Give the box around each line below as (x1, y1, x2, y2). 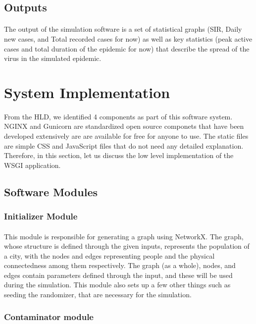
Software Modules (4, 184, 98, 199)
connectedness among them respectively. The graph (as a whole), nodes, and (4, 260, 236, 270)
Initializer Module (4, 210, 78, 222)
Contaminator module (4, 310, 94, 323)
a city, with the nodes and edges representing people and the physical (4, 250, 215, 261)
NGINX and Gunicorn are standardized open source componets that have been (4, 121, 244, 131)
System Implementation (4, 82, 170, 102)
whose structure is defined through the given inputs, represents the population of (4, 241, 250, 251)
